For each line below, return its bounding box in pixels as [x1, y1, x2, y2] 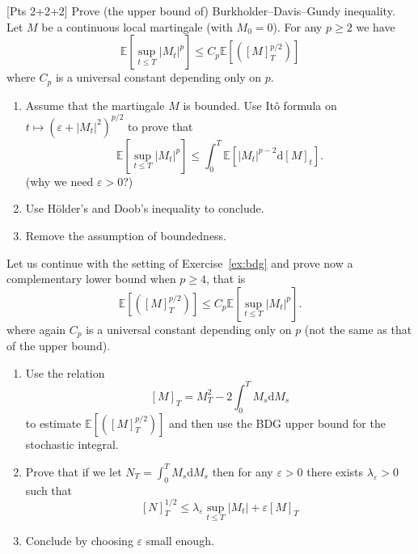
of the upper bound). [6, 337, 111, 354]
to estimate [25, 414, 82, 431]
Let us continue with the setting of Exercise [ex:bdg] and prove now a [6, 254, 353, 271]
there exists [306, 463, 364, 480]
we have [356, 18, 395, 35]
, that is [206, 270, 246, 287]
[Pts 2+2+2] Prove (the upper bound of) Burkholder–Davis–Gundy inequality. [6, 2, 395, 19]
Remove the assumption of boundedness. [25, 226, 227, 243]
